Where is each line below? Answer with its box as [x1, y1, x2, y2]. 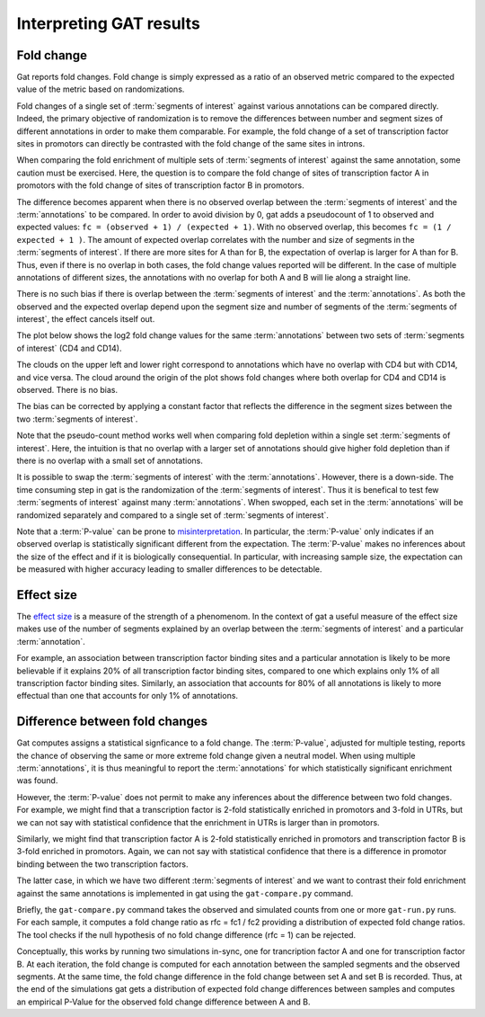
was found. [16, 775, 58, 786]
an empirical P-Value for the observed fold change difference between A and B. [16, 996, 311, 1007]
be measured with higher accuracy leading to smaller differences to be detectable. [16, 564, 322, 575]
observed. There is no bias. [16, 385, 119, 396]
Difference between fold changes [16, 714, 208, 729]
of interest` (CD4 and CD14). [16, 343, 122, 353]
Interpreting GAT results [16, 13, 201, 33]
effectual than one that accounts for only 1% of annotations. [16, 691, 238, 701]
